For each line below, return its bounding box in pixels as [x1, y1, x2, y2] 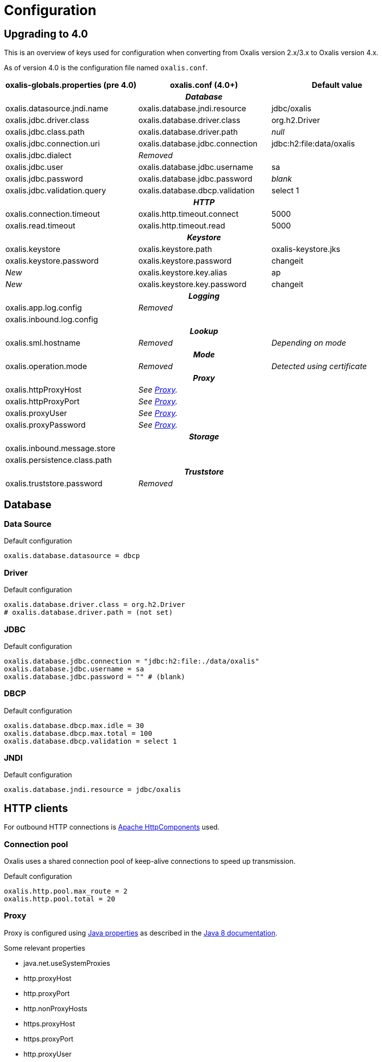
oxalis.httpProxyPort [5, 396, 80, 407]
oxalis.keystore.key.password [138, 279, 247, 290]
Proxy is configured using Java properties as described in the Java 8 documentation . [4, 928, 277, 937]
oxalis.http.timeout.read [138, 221, 225, 231]
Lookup [190, 326, 218, 336]
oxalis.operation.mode [5, 361, 87, 372]
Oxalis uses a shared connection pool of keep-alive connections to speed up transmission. [4, 856, 296, 865]
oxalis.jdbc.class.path [5, 127, 85, 137]
